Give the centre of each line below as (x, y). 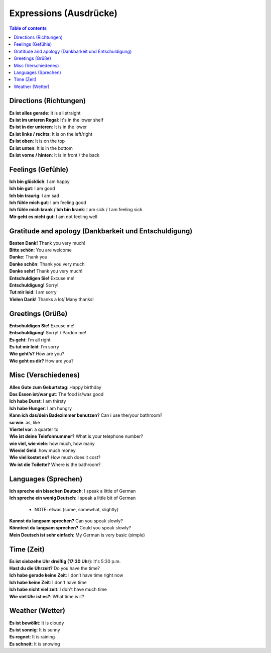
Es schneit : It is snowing (35, 644)
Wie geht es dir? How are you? (41, 361)
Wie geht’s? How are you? (37, 354)
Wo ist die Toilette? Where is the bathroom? (55, 464)
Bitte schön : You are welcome (41, 250)
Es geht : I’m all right (30, 340)
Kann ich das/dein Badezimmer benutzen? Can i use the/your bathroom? (86, 415)
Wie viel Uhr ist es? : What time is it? (47, 596)
